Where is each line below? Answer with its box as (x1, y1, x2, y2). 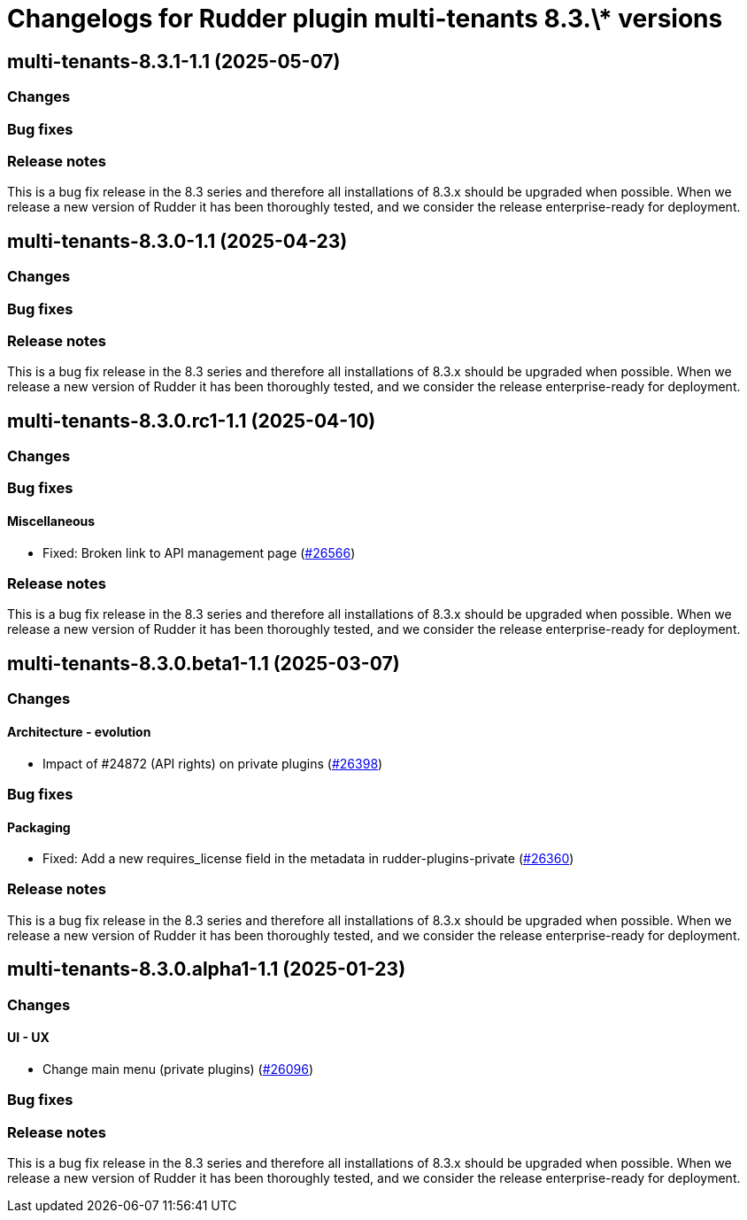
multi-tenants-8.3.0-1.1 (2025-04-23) (7, 229, 348, 252)
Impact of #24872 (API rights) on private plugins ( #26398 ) (42, 755, 383, 771)
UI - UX (7, 1030, 50, 1046)
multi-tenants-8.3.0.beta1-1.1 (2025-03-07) (7, 652, 400, 675)
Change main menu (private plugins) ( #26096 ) (42, 1061, 314, 1077)
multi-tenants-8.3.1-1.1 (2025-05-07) (7, 50, 341, 73)
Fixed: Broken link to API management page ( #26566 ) (42, 544, 356, 560)
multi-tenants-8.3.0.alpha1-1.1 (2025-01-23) (7, 958, 406, 981)
